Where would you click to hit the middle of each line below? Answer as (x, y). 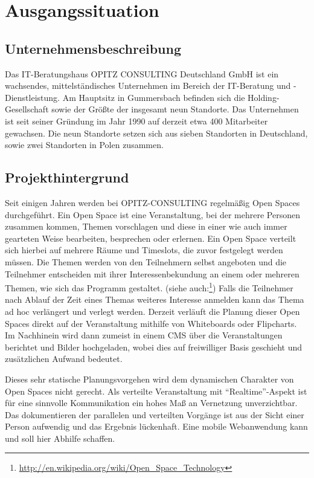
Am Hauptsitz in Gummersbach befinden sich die (154, 97)
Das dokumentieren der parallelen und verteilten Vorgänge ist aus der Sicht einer (155, 414)
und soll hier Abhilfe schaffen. (60, 438)
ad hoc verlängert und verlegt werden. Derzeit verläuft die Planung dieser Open (152, 311)
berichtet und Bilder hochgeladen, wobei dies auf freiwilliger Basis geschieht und (154, 347)
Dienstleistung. (32, 97)
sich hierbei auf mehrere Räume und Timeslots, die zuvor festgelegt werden (144, 250)
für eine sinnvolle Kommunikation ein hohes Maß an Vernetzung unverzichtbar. (151, 403)
